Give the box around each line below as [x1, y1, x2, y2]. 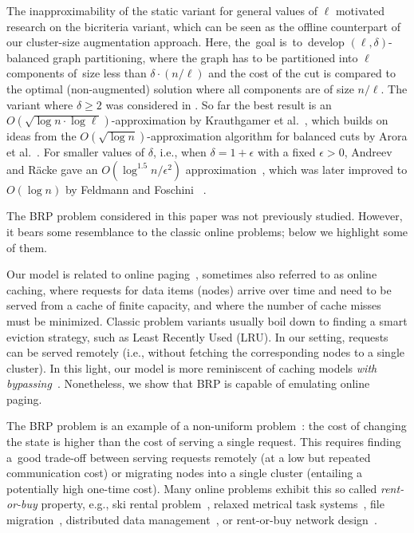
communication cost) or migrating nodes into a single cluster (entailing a [6, 464, 363, 481]
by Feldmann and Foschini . [65, 180, 207, 197]
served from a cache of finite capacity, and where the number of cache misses [6, 297, 381, 314]
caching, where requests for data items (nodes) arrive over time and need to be [6, 281, 392, 298]
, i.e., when [152, 144, 207, 160]
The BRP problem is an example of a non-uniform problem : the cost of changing [6, 417, 407, 434]
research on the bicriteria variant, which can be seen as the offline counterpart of [6, 18, 400, 34]
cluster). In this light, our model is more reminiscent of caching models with [6, 359, 377, 376]
